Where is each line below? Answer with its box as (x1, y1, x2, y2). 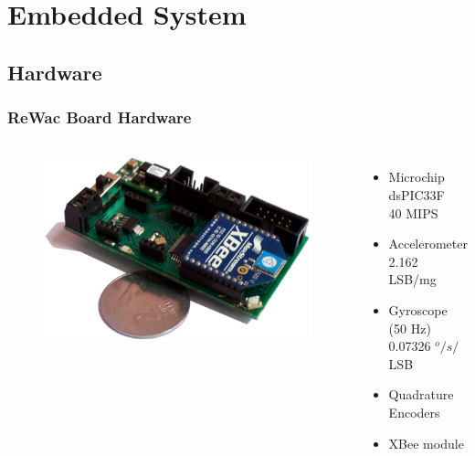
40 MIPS (388, 203, 438, 222)
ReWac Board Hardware (7, 106, 192, 129)
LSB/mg (388, 270, 437, 289)
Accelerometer (388, 234, 468, 253)
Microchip (388, 167, 445, 186)
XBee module (388, 433, 464, 452)
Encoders (388, 402, 440, 421)
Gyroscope (388, 300, 448, 319)
